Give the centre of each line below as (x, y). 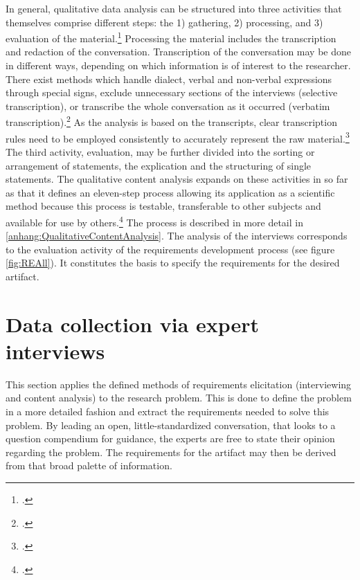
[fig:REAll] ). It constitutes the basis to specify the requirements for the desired (173, 263)
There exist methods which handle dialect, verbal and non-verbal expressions (169, 79)
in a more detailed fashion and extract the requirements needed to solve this (168, 411)
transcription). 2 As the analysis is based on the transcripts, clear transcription (171, 121)
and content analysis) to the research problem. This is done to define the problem (179, 398)
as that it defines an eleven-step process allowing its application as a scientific (170, 192)
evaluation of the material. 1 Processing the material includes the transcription (171, 37)
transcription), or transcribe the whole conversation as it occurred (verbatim (168, 106)
